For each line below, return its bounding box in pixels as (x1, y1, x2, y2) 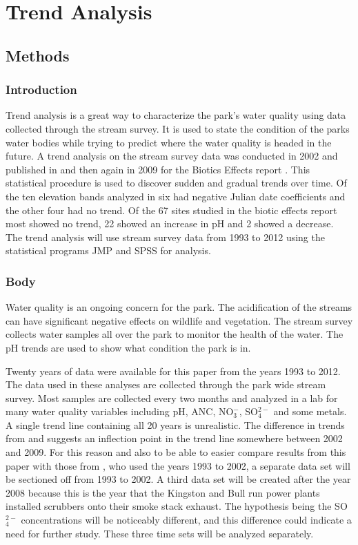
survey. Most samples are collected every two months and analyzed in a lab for (6, 390, 338, 405)
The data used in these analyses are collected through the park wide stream (6, 377, 326, 392)
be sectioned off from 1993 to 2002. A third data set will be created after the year (6, 472, 351, 486)
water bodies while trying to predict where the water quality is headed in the (6, 135, 332, 149)
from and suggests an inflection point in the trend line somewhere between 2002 (6, 431, 343, 446)
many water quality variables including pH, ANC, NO (6, 404, 234, 419)
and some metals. (273, 404, 347, 419)
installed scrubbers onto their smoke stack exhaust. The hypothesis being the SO (6, 499, 348, 513)
